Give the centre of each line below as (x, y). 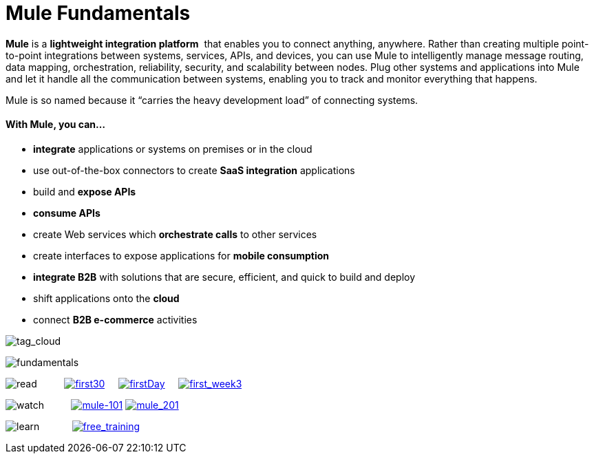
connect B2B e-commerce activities (115, 319)
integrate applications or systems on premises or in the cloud (173, 149)
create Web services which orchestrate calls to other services (175, 234)
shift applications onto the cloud (106, 298)
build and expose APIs (85, 191)
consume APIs (67, 213)
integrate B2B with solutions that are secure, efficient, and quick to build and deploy (224, 277)
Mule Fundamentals (98, 13)
